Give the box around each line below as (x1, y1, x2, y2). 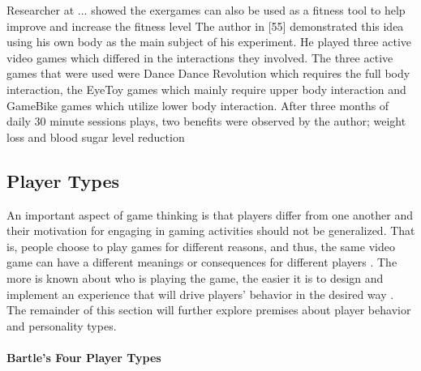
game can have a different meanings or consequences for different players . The (6, 254, 397, 271)
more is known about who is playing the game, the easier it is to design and (6, 269, 384, 286)
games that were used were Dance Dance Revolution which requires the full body (6, 65, 410, 82)
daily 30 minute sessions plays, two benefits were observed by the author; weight (6, 113, 406, 130)
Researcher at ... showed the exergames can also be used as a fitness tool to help (6, 2, 406, 18)
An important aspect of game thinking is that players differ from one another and (6, 206, 413, 223)
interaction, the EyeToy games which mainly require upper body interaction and (6, 80, 406, 97)
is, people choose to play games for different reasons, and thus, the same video (6, 237, 395, 254)
